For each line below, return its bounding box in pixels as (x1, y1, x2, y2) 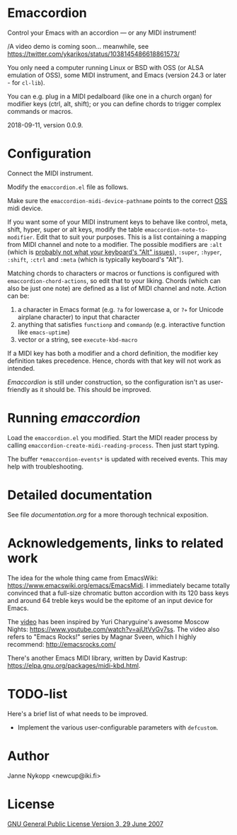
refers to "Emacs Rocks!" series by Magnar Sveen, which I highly (7, 632, 197, 641)
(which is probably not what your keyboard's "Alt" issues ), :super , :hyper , (7, 248, 222, 256)
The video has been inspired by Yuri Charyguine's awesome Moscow (7, 617, 209, 626)
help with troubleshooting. (7, 462, 83, 471)
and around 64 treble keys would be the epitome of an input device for (7, 596, 214, 604)
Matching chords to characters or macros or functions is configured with (7, 269, 219, 277)
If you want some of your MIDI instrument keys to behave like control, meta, (7, 217, 228, 226)
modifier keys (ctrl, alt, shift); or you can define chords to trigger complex (7, 99, 221, 108)
